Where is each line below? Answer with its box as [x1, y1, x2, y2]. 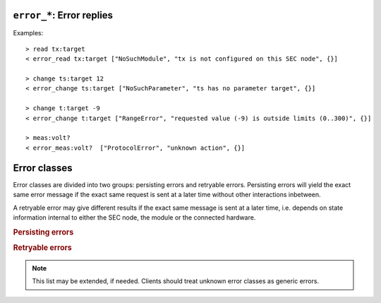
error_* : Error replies [13, 9, 113, 21]
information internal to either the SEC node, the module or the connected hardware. [13, 213, 256, 222]
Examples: [13, 28, 44, 37]
